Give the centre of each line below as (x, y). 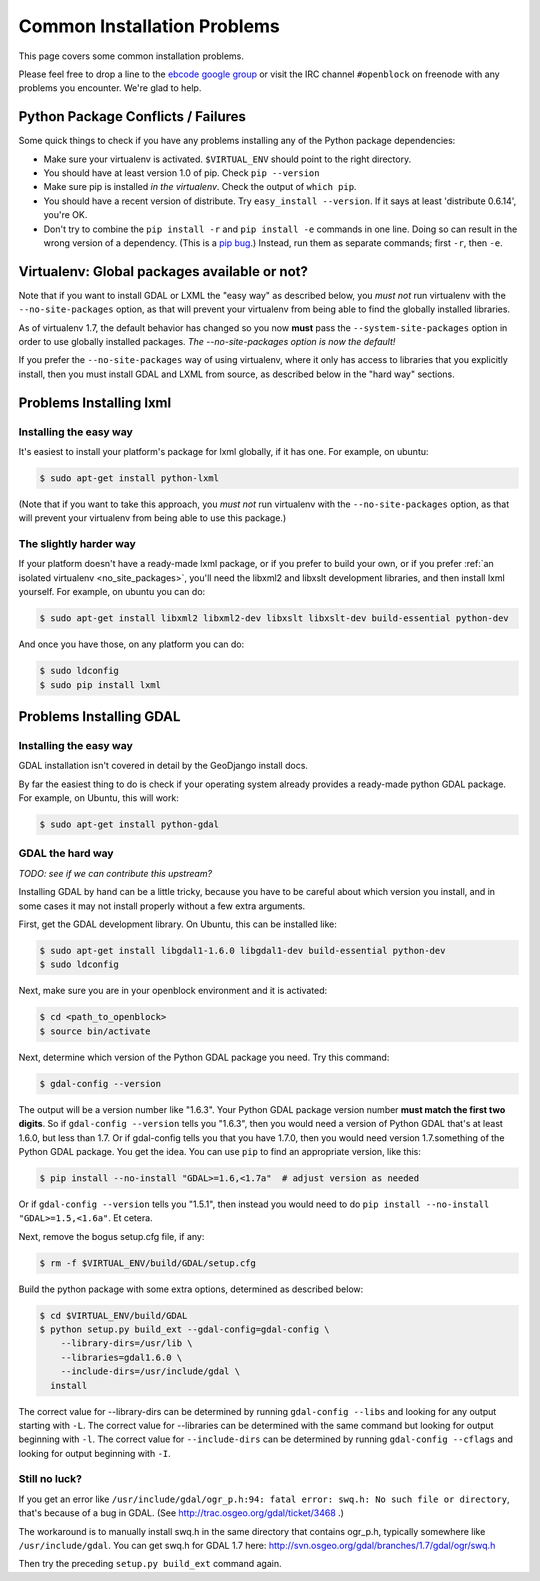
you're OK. (65, 215)
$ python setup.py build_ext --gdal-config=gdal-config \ (184, 1329)
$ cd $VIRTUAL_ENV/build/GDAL (113, 1315)
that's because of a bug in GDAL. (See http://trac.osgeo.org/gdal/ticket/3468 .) (181, 1513)
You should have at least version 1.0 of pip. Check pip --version (181, 173)
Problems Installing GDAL (99, 716)
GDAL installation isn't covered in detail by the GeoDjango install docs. (163, 766)
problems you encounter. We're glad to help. (110, 88)
